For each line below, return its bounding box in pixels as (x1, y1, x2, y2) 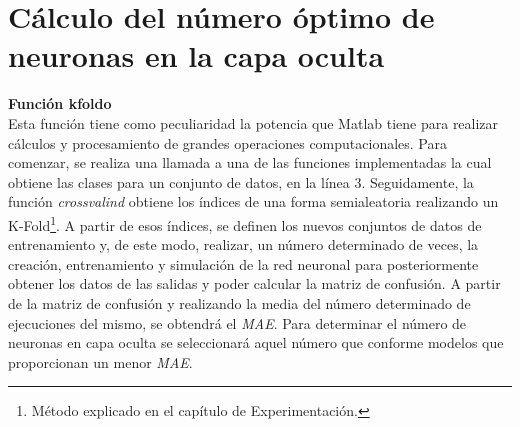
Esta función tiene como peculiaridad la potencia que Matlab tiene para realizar (8, 112, 499, 133)
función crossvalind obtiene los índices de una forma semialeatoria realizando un (8, 191, 499, 212)
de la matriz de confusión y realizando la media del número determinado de (8, 292, 471, 313)
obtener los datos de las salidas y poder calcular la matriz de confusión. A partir (8, 273, 501, 294)
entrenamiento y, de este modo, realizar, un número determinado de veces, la (8, 234, 479, 255)
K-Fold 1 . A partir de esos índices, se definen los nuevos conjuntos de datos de (8, 211, 482, 235)
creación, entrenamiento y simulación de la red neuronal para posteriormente (8, 253, 479, 274)
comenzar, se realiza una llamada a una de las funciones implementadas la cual (8, 152, 492, 173)
